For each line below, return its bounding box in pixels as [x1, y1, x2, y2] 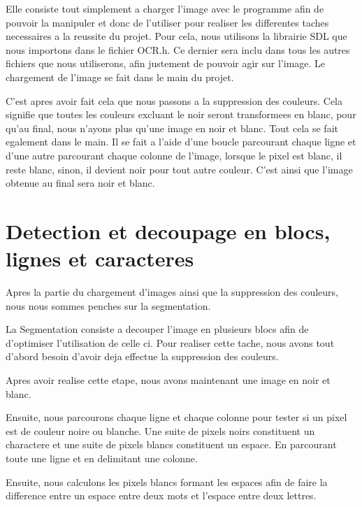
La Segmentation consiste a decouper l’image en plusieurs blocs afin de [6, 322, 309, 336]
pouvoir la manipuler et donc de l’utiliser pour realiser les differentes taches [6, 15, 329, 29]
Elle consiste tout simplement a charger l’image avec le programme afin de [6, 1, 324, 15]
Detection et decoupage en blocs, [6, 216, 331, 245]
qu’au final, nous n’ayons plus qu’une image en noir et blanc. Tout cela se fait [6, 120, 338, 135]
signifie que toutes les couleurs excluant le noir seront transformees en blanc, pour [6, 107, 356, 122]
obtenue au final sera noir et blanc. [6, 176, 155, 190]
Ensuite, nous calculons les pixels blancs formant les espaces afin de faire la [6, 474, 328, 489]
